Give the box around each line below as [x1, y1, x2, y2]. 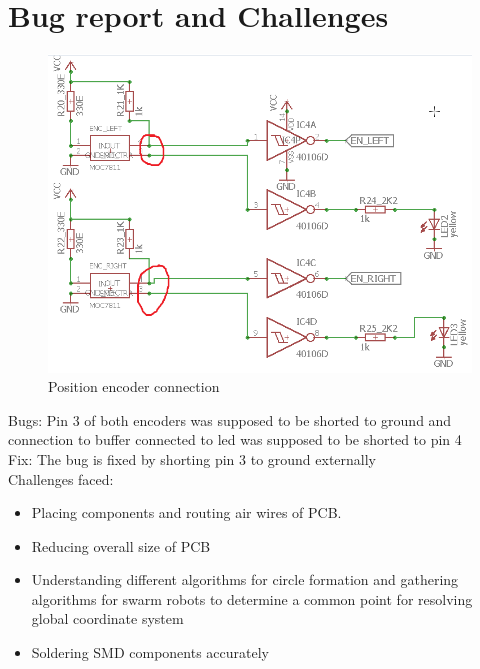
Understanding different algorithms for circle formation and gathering [31, 569, 459, 590]
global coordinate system [31, 608, 184, 629]
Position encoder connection [48, 376, 220, 397]
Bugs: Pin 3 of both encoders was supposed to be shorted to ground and [8, 409, 452, 430]
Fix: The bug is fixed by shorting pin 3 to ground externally [8, 448, 377, 469]
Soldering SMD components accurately [31, 642, 269, 663]
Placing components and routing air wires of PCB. [31, 502, 342, 523]
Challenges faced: [8, 468, 114, 489]
